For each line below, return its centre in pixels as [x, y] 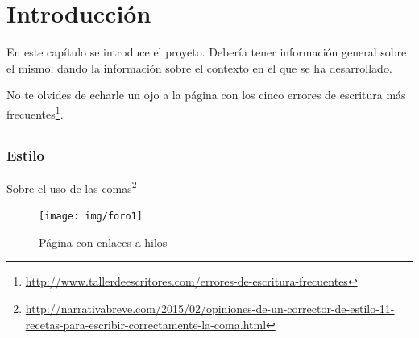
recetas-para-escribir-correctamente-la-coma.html [146, 324]
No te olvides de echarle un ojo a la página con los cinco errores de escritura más [206, 95]
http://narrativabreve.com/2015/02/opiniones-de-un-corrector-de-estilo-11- [210, 308]
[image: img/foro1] [91, 217]
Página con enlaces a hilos [103, 242]
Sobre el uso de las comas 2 [72, 186]
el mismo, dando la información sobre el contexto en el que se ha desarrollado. [199, 67]
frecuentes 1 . [35, 112]
